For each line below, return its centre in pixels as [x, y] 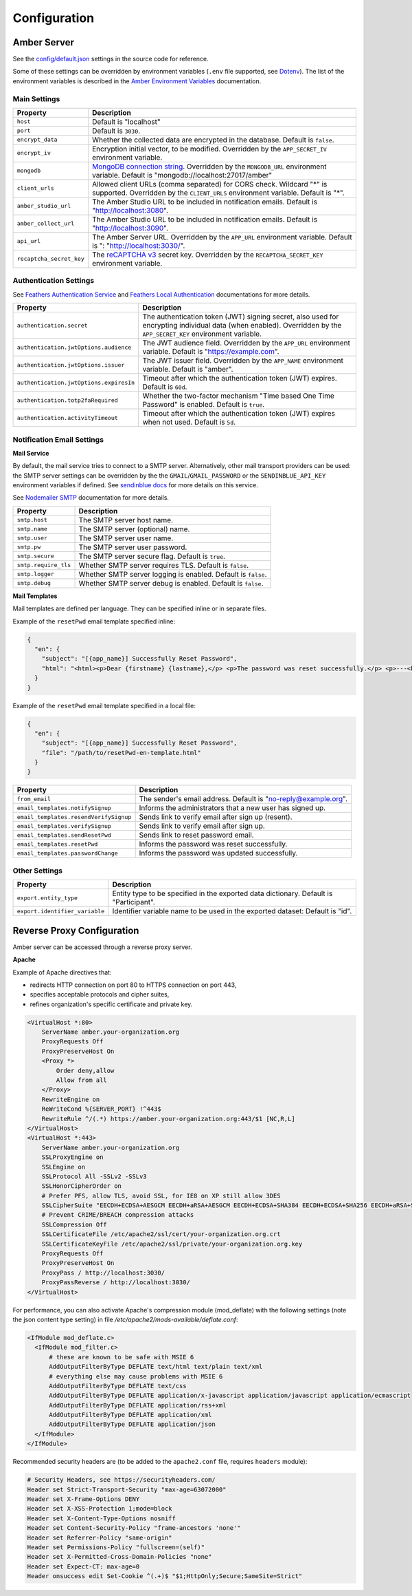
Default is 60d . [165, 387]
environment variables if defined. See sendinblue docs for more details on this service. [136, 485]
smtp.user [32, 538]
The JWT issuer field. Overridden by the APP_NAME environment [243, 361]
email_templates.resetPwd [57, 844]
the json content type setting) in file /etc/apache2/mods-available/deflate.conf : [125, 1319]
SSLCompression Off [75, 1224]
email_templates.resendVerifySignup [74, 817]
